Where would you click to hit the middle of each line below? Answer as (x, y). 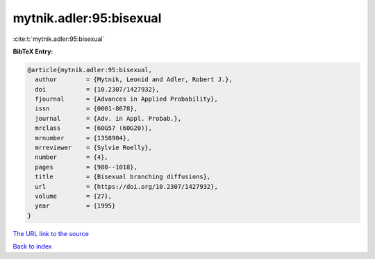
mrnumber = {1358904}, (83, 138)
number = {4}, (72, 157)
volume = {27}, (74, 196)
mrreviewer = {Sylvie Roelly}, (94, 148)
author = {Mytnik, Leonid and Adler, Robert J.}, (134, 80)
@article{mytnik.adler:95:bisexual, (90, 70)
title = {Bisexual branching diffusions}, (123, 177)
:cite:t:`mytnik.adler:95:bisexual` (59, 39)
